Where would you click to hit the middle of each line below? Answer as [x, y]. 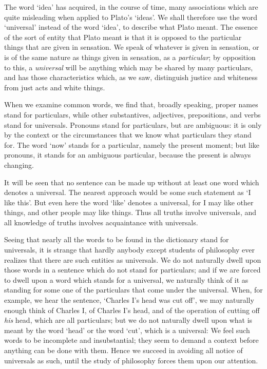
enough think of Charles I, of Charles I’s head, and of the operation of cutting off [132, 310]
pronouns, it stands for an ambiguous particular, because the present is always [128, 155]
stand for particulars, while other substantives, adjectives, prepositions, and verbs [132, 114]
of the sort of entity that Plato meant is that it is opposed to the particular [123, 37]
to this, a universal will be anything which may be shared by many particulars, [129, 67]
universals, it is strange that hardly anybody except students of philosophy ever [130, 250]
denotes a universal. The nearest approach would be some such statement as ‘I [128, 192]
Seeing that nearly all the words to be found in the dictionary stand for [117, 239]
